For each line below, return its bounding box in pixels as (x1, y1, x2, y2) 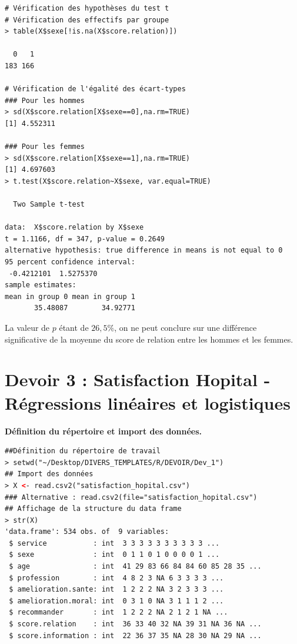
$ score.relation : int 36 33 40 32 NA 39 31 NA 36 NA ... (9, 620, 262, 629)
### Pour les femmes (5, 142, 85, 151)
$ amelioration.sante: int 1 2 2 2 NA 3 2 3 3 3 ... (9, 585, 224, 594)
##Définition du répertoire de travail (5, 447, 161, 456)
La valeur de (5, 321, 50, 334)
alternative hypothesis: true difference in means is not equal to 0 (5, 246, 283, 255)
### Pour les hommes (5, 96, 85, 105)
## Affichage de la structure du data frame (5, 504, 182, 513)
